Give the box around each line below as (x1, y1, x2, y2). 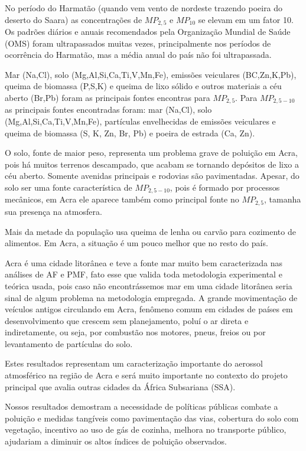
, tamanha (264, 193, 301, 205)
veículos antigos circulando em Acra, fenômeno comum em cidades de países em (5, 303, 293, 315)
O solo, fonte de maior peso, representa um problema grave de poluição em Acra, (5, 146, 298, 159)
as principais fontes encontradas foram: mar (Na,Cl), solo (5, 103, 212, 116)
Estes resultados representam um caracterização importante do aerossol (5, 357, 263, 370)
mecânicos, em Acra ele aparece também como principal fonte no (5, 193, 239, 205)
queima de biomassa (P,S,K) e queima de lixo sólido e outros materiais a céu (5, 80, 282, 92)
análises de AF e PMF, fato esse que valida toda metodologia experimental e (5, 268, 282, 280)
